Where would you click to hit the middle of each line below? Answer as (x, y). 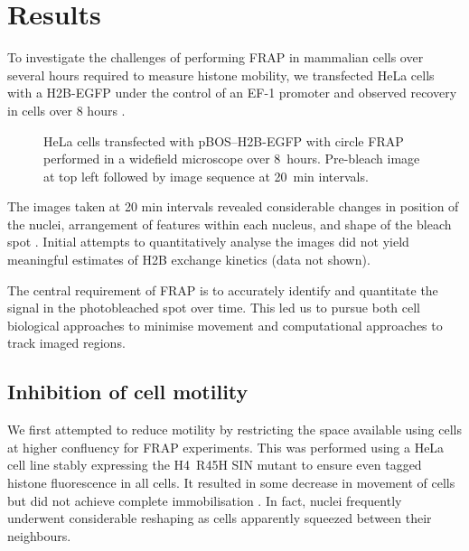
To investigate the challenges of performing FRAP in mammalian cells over (216, 57)
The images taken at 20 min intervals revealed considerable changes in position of (233, 206)
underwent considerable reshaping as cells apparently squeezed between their (220, 518)
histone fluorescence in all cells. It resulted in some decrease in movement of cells (231, 483)
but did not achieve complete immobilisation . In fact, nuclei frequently (205, 500)
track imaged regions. (66, 343)
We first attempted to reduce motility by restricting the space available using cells (234, 430)
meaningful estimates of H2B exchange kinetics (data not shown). (189, 260)
